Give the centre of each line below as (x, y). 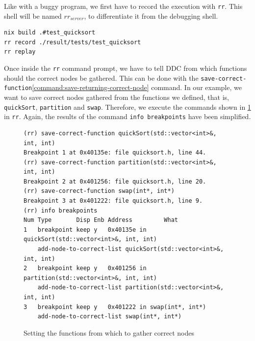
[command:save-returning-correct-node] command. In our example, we (137, 87)
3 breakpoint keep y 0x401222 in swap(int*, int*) (115, 307)
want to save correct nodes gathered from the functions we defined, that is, (116, 97)
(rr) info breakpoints (61, 210)
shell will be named (33, 15)
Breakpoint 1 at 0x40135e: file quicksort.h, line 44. (115, 153)
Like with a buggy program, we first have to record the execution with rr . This (123, 6)
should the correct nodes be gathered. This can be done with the (101, 77)
